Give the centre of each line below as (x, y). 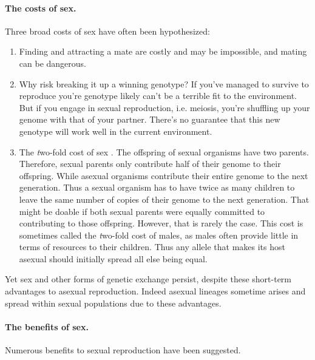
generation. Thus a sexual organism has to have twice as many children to (157, 187)
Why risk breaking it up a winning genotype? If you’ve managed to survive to (164, 83)
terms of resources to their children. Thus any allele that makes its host (152, 247)
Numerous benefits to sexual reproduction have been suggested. (123, 350)
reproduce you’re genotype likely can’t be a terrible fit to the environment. (158, 96)
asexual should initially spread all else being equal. (113, 258)
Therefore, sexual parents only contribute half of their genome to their (150, 164)
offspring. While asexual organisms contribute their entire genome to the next (164, 175)
